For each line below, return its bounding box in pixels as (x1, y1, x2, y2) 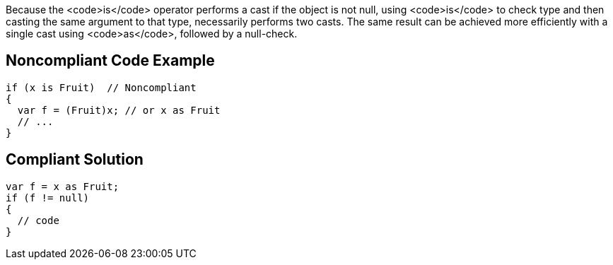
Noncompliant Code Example (6, 52, 215, 70)
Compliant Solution (6, 151, 144, 169)
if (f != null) (6, 192, 90, 204)
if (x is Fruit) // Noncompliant (6, 81, 197, 93)
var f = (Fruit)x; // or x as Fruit (17, 104, 221, 116)
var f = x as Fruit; (6, 180, 119, 192)
